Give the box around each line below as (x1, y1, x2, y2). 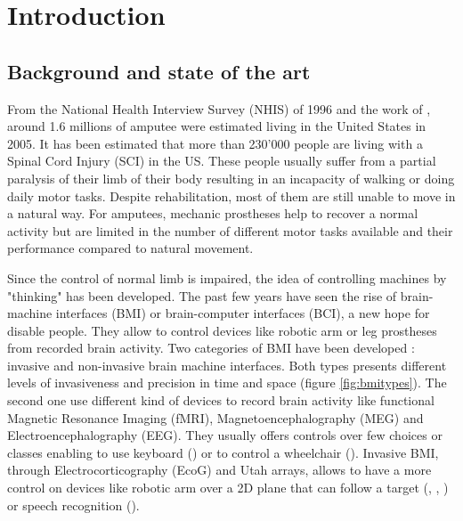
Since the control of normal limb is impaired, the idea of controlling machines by (7, 268, 447, 287)
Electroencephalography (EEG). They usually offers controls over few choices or (7, 426, 443, 444)
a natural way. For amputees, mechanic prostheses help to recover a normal (7, 204, 418, 223)
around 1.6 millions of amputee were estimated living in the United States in (7, 117, 426, 135)
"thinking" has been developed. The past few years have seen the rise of (7, 286, 397, 305)
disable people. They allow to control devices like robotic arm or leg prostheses (7, 321, 437, 339)
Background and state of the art (7, 57, 311, 85)
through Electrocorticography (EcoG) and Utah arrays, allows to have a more (7, 460, 432, 479)
